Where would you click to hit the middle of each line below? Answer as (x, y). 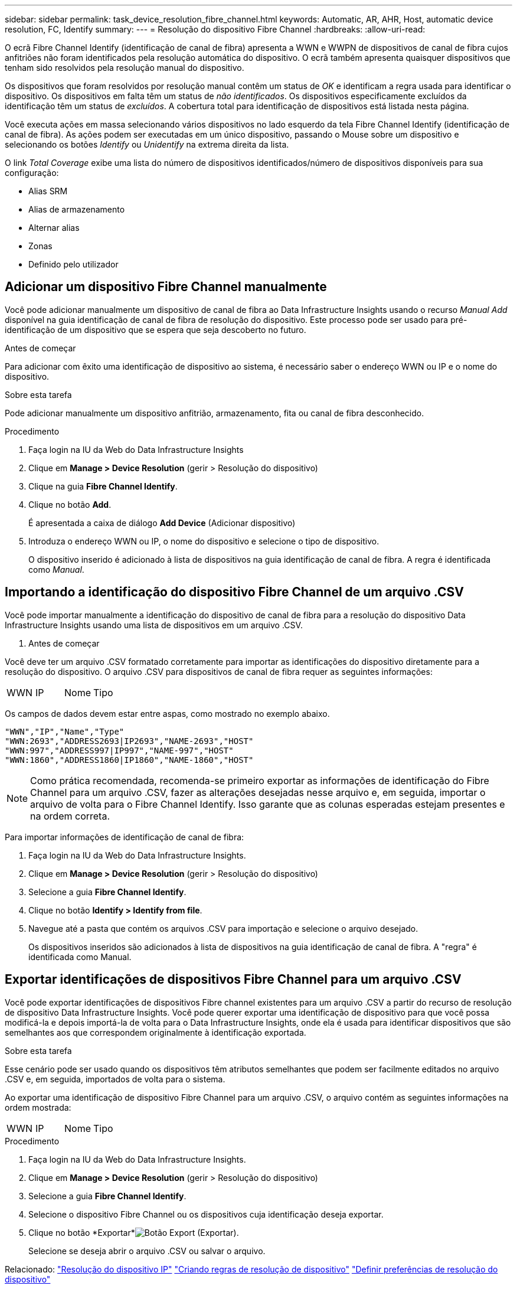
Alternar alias (54, 228)
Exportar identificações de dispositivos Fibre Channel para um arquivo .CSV (233, 980)
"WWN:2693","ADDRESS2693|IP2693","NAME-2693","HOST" (129, 741)
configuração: (32, 173)
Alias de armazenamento (77, 209)
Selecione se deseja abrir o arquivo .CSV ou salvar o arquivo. (147, 1251)
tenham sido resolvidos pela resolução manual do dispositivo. (125, 68)
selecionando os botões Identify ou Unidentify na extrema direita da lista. (147, 144)
